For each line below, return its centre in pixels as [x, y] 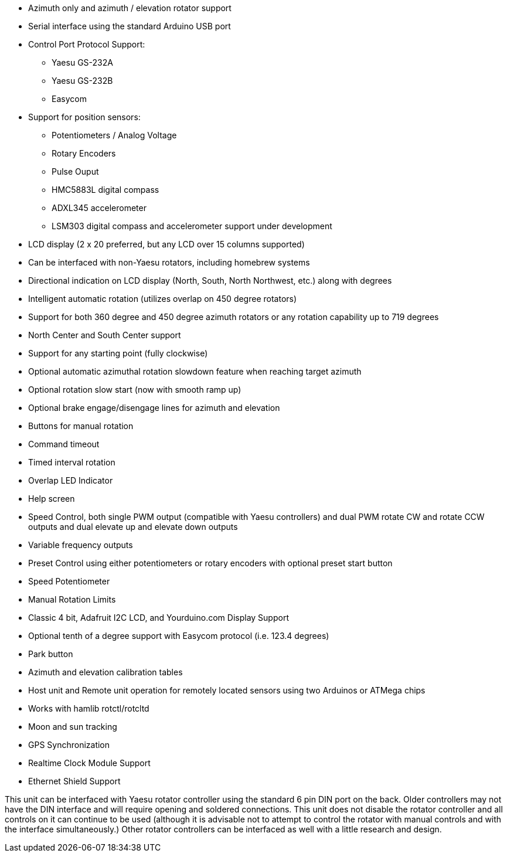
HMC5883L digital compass [106, 190]
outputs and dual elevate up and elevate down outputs [133, 527]
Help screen [52, 499]
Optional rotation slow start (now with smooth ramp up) [135, 390]
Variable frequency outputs [81, 545]
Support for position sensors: [84, 117]
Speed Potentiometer [69, 581]
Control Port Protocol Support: [87, 44]
